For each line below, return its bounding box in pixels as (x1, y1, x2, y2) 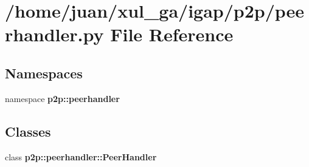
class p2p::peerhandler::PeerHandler (5, 150, 157, 163)
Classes (5, 121, 51, 140)
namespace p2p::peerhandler (5, 92, 120, 104)
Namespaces (5, 63, 83, 82)
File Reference (110, 22, 234, 47)
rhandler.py (5, 22, 104, 47)
